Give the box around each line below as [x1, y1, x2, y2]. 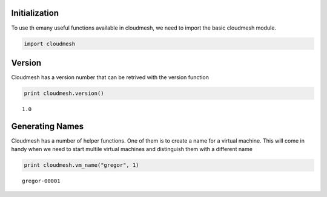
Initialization [11, 8, 59, 18]
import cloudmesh [24, 40, 76, 47]
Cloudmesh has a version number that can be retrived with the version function [11, 74, 209, 81]
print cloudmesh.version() [24, 89, 104, 97]
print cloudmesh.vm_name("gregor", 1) [24, 162, 139, 169]
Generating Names [11, 121, 84, 131]
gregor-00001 [22, 178, 61, 184]
